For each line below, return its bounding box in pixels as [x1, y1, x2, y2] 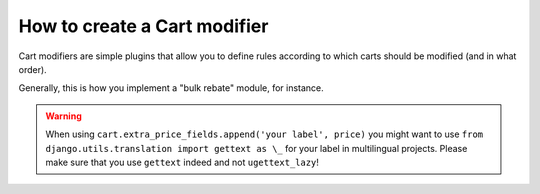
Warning [45, 110, 82, 122]
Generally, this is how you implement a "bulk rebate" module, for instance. [18, 82, 324, 94]
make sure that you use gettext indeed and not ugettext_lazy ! [45, 156, 320, 168]
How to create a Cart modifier [18, 15, 269, 37]
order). [18, 63, 47, 75]
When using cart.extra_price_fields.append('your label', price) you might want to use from [45, 128, 484, 140]
